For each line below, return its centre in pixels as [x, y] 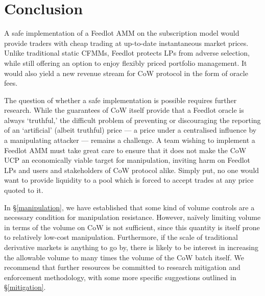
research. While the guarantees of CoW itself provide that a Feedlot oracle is [124, 110]
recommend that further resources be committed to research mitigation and [122, 267]
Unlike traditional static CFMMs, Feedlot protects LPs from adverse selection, [127, 53]
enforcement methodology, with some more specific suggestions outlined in [120, 277]
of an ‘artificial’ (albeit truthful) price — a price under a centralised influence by [130, 130]
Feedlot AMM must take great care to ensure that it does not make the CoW [125, 150]
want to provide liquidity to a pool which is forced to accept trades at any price [129, 180]
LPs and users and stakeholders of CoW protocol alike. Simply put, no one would [132, 170]
